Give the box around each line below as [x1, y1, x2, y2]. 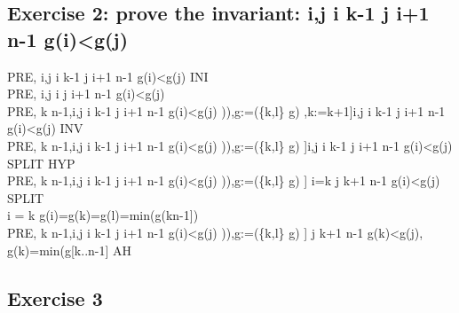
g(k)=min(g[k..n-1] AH [7, 240, 132, 259]
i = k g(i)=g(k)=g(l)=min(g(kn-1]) [7, 206, 199, 224]
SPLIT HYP [7, 153, 75, 172]
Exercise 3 [7, 284, 103, 311]
